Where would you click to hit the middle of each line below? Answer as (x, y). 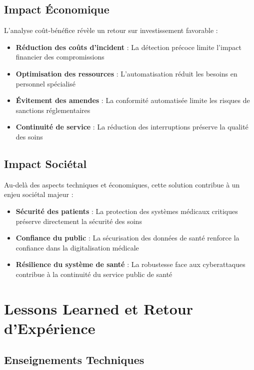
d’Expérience (50, 328)
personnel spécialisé (46, 83)
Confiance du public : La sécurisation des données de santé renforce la (127, 238)
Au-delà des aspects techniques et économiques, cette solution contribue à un (122, 184)
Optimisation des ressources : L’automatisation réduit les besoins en (126, 73)
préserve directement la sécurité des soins (79, 221)
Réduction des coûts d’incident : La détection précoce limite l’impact (129, 47)
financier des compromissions (60, 57)
